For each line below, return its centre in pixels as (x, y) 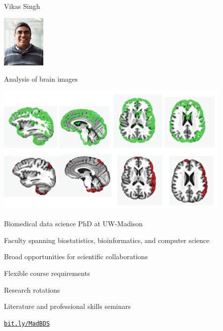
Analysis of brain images (41, 79)
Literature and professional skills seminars (67, 306)
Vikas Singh (22, 6)
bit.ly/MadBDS (27, 323)
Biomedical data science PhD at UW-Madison (73, 224)
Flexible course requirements (47, 273)
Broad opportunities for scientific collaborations (76, 256)
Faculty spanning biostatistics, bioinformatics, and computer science (107, 240)
